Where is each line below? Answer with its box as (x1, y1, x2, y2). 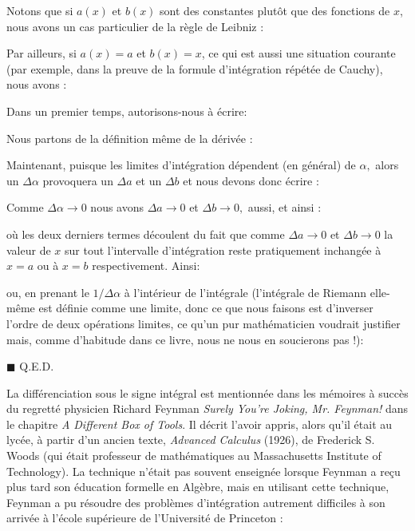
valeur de (6, 241, 51, 258)
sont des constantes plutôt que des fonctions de (160, 2, 390, 18)
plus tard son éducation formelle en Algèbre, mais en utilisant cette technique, (6, 478, 389, 495)
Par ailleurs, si (6, 45, 77, 61)
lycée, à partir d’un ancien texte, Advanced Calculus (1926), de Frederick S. (6, 431, 375, 448)
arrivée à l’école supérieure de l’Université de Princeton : (6, 509, 283, 526)
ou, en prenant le (6, 283, 89, 300)
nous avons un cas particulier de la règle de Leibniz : (6, 18, 264, 34)
